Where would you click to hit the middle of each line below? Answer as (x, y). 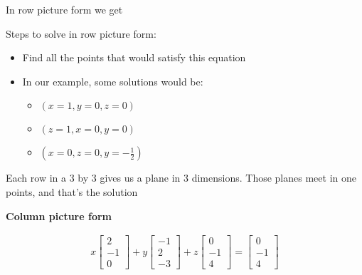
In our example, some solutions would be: (113, 81)
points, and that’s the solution (72, 191)
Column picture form (59, 216)
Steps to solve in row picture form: (81, 33)
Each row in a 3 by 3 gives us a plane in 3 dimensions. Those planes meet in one (181, 178)
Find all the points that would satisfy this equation (134, 57)
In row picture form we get (64, 9)
